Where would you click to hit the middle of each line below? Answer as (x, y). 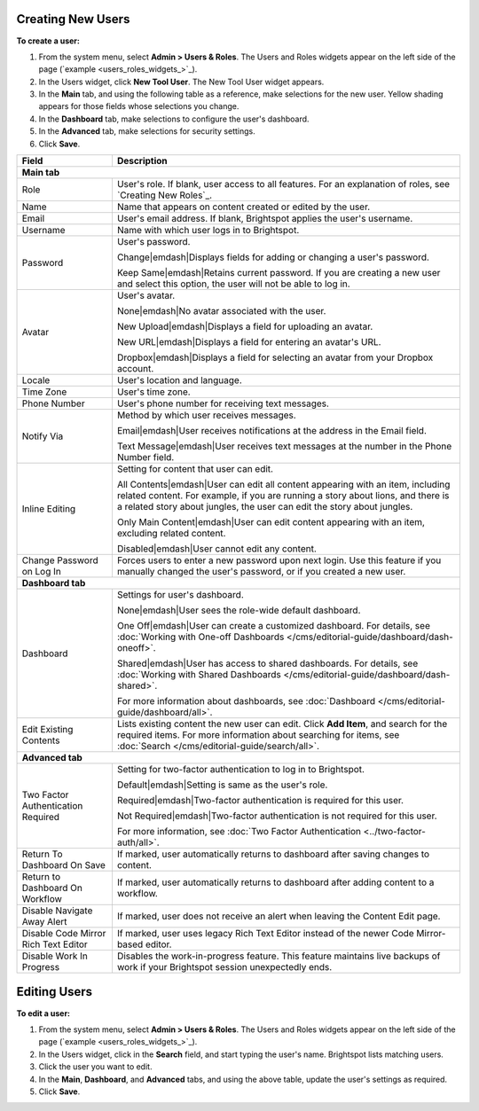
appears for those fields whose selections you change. (139, 106)
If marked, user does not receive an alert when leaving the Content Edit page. (279, 916)
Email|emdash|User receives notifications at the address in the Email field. (272, 431)
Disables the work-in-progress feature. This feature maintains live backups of (279, 956)
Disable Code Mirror (64, 934)
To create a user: (48, 41)
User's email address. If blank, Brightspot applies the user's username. (265, 219)
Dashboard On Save (63, 865)
